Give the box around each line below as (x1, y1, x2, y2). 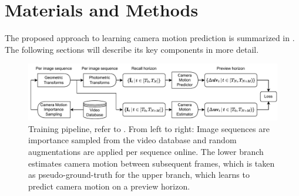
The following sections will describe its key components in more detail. (5, 43, 259, 55)
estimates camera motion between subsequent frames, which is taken (28, 157, 275, 169)
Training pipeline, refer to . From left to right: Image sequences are (28, 122, 270, 134)
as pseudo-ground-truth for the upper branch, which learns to (28, 168, 250, 181)
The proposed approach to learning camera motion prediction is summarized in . (5, 32, 295, 44)
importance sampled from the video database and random (28, 134, 237, 146)
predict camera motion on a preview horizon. (28, 180, 190, 192)
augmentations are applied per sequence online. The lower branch (28, 145, 264, 157)
